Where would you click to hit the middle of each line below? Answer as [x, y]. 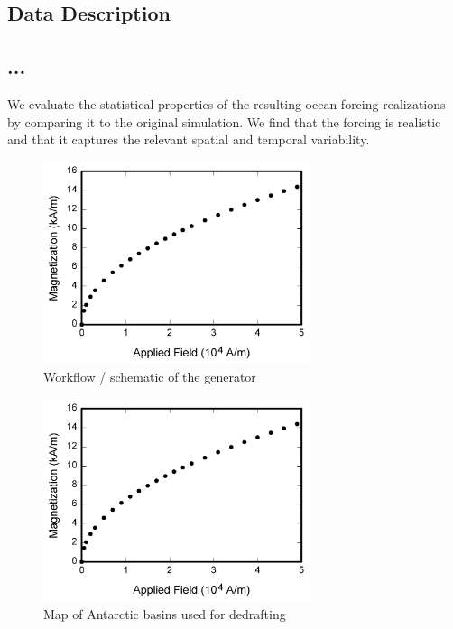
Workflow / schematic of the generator [150, 376]
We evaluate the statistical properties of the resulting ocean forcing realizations [226, 103]
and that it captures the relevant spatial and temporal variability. [189, 139]
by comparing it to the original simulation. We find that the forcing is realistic [224, 121]
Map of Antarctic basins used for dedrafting [165, 613]
